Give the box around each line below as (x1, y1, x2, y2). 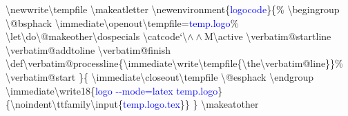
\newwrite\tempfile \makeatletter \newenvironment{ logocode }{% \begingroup (6, 2, 340, 16)
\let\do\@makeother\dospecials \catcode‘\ (6, 29, 188, 43)
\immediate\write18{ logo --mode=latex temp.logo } (6, 83, 223, 97)
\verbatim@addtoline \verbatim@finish (6, 42, 171, 57)
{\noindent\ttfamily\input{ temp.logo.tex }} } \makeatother (6, 97, 259, 111)
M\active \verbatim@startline (204, 29, 331, 43)
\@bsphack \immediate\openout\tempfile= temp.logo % (6, 15, 239, 30)
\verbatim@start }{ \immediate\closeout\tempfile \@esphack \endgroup (6, 69, 314, 84)
